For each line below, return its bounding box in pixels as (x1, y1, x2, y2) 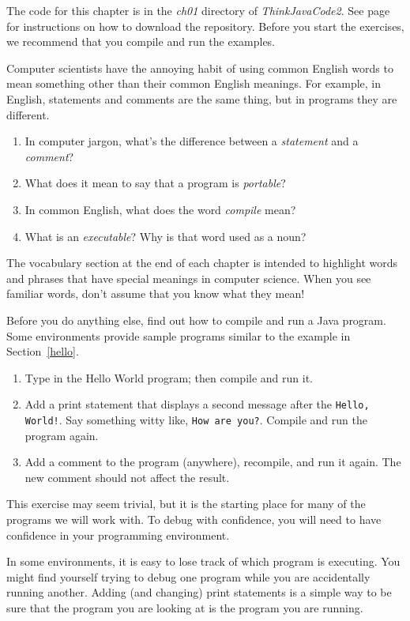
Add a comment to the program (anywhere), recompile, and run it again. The (24, 454, 401, 470)
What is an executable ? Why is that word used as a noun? (24, 228, 307, 244)
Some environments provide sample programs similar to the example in (6, 327, 351, 344)
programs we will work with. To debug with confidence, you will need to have (6, 510, 382, 527)
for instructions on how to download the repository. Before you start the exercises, (6, 17, 404, 34)
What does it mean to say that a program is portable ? (24, 175, 286, 191)
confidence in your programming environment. (6, 526, 230, 543)
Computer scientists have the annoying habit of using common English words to (6, 59, 393, 76)
